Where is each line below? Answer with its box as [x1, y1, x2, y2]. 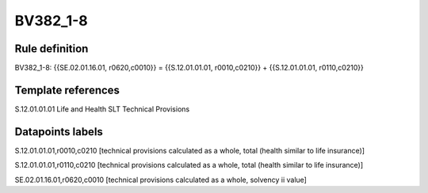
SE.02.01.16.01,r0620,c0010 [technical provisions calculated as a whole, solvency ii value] [14, 175, 307, 184]
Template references [14, 83, 120, 96]
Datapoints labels [14, 125, 103, 138]
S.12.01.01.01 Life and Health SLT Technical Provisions [14, 104, 190, 114]
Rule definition [14, 42, 89, 55]
